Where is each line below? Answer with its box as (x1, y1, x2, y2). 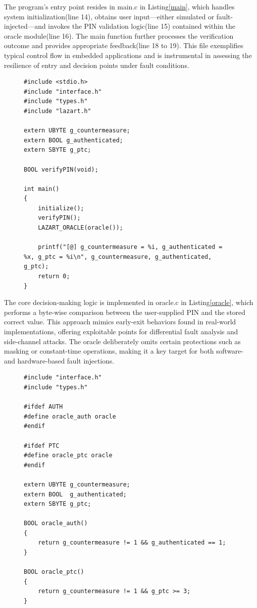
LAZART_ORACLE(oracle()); (38, 224, 123, 232)
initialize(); (38, 204, 84, 212)
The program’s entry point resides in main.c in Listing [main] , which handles (4, 1, 235, 11)
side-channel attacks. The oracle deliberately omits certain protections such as (4, 336, 241, 346)
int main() (24, 185, 59, 192)
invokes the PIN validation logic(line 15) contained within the (48, 21, 235, 31)
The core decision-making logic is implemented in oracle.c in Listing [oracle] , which (4, 297, 254, 307)
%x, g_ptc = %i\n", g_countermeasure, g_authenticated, (24, 253, 212, 260)
